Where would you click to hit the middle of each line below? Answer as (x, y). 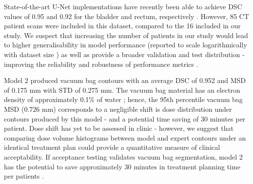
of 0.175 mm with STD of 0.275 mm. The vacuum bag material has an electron (122, 90)
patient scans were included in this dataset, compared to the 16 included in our (122, 26)
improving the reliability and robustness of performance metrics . (101, 64)
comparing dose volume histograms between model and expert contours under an (125, 137)
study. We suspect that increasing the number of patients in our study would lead (126, 35)
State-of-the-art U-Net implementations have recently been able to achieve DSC (123, 6)
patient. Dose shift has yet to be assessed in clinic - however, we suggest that (119, 128)
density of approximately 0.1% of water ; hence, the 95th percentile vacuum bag (123, 99)
